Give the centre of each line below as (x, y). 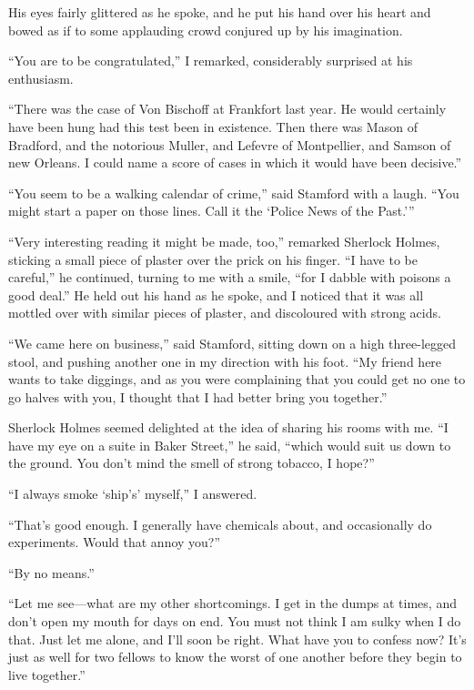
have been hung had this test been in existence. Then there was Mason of (213, 126)
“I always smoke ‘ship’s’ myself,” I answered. (133, 494)
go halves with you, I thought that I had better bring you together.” (198, 396)
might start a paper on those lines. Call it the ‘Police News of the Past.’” (212, 211)
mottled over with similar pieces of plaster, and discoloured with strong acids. (225, 313)
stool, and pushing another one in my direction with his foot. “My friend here (225, 361)
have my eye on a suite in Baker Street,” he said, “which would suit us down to (230, 445)
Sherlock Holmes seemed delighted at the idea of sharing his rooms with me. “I (228, 427)
